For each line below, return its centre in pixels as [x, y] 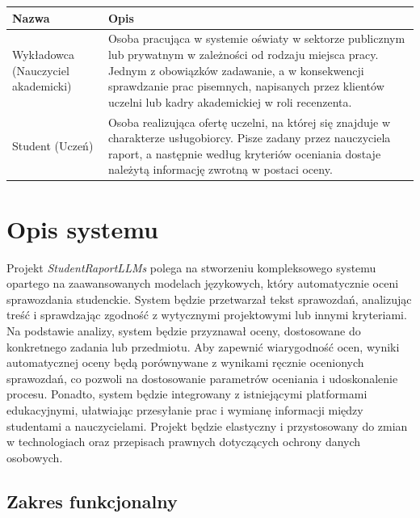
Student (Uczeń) [53, 145]
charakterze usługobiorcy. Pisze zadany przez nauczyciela [249, 138]
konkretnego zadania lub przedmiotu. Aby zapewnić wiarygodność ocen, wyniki [203, 346]
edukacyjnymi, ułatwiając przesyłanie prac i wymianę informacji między [185, 409]
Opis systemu [82, 228]
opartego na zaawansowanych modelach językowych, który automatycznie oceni [203, 283]
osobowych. [35, 457]
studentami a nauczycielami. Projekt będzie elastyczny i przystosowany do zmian [207, 425]
